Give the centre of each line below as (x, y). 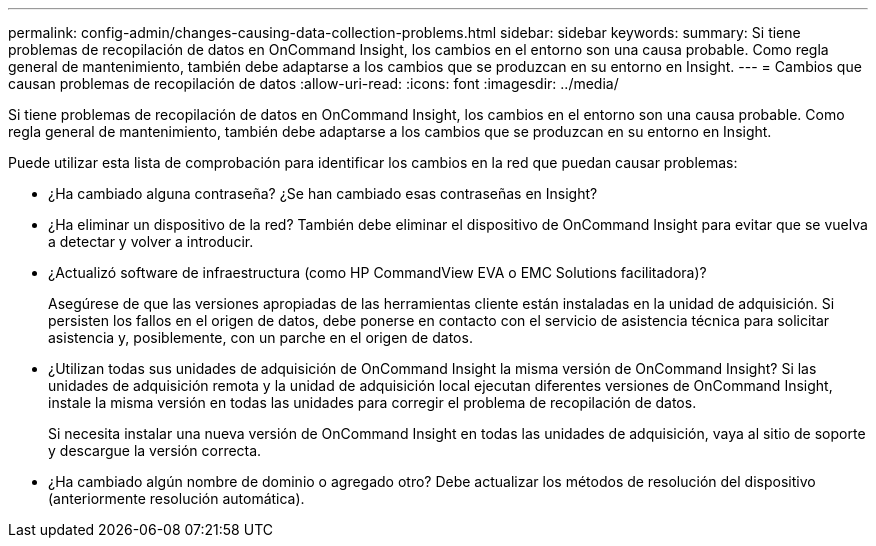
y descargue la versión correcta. (155, 450)
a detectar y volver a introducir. (151, 241)
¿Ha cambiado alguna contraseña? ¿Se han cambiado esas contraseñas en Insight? (323, 193)
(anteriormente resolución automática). (176, 498)
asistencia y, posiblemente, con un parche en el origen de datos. (260, 337)
